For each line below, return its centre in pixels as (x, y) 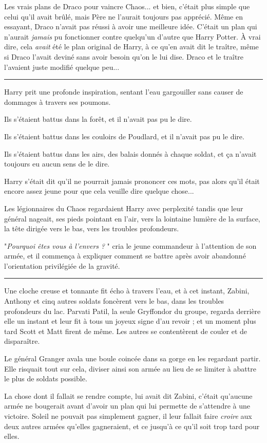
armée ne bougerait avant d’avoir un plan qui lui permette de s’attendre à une (127, 406)
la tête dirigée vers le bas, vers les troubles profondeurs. (92, 228)
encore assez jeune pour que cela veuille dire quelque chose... (99, 191)
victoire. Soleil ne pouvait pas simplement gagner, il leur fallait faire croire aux (128, 416)
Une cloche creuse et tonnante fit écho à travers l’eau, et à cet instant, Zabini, (127, 291)
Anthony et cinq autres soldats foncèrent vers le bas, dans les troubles (114, 301)
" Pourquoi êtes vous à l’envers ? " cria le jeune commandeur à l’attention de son (130, 245)
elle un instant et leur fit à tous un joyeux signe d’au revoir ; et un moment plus (130, 321)
